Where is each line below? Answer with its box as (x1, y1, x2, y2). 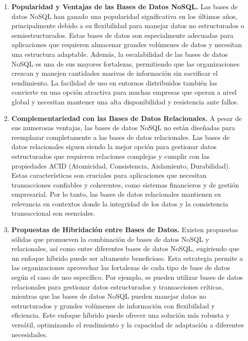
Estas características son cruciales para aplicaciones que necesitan (11, 170, 207, 180)
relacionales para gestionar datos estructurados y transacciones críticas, (11, 281, 224, 291)
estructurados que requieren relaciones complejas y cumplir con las (11, 151, 210, 161)
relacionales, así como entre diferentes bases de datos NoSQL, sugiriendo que (11, 243, 240, 254)
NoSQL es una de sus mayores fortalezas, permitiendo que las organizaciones (11, 58, 240, 68)
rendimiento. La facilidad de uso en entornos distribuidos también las (11, 77, 217, 87)
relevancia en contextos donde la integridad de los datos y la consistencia (11, 198, 229, 208)
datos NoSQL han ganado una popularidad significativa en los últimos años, (11, 11, 238, 21)
